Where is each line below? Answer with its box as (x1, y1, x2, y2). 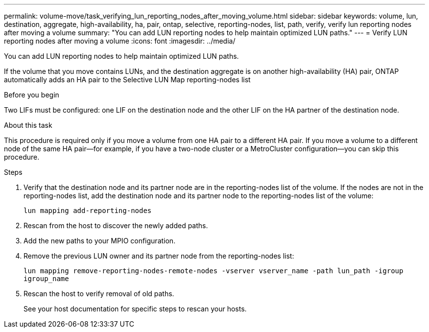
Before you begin (4, 91, 59, 99)
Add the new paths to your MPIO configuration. (24, 237, 176, 245)
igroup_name (24, 275, 69, 283)
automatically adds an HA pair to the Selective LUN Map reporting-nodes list (4, 75, 251, 84)
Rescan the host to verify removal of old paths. (24, 289, 174, 298)
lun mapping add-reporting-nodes (24, 207, 152, 214)
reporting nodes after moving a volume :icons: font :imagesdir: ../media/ (4, 37, 236, 45)
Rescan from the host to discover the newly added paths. (24, 221, 208, 230)
